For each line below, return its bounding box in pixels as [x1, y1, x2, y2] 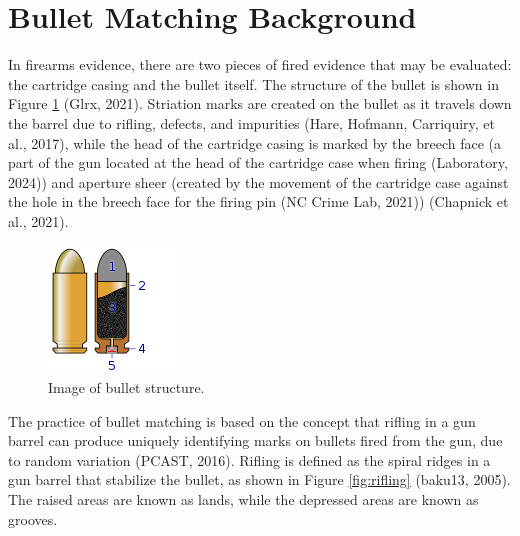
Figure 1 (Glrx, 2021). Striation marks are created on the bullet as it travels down [8, 93, 512, 114]
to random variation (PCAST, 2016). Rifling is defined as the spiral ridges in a [8, 449, 491, 470]
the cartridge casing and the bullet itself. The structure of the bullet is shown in [8, 73, 499, 94]
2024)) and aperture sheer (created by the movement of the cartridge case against [8, 171, 509, 192]
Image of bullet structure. [48, 377, 205, 398]
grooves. [8, 508, 58, 529]
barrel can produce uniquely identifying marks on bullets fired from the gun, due [8, 430, 503, 451]
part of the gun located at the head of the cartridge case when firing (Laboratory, [8, 152, 508, 173]
